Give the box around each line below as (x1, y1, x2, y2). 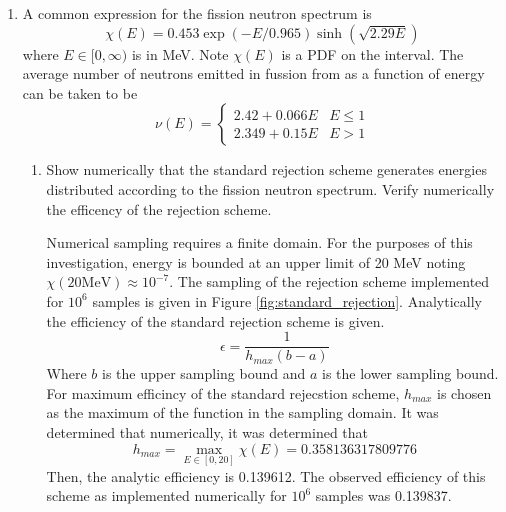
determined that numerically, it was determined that (46, 421, 369, 442)
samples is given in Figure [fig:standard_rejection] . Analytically (92, 290, 482, 311)
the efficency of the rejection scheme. (46, 198, 272, 219)
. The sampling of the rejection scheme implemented (169, 271, 490, 292)
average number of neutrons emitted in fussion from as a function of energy (22, 63, 485, 84)
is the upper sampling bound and (102, 363, 306, 384)
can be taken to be (22, 82, 138, 103)
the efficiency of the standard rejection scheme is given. (46, 310, 385, 331)
